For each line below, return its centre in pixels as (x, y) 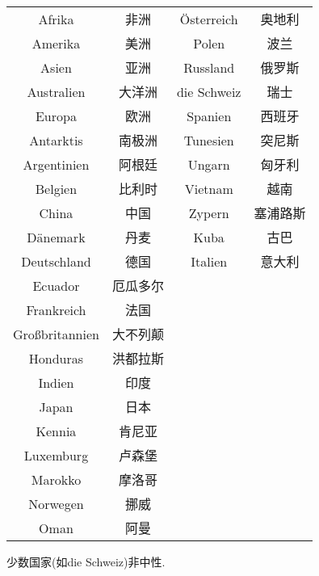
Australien (56, 91)
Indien (56, 382)
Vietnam (209, 188)
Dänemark (56, 237)
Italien (209, 261)
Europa (56, 116)
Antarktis (56, 140)
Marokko (56, 479)
